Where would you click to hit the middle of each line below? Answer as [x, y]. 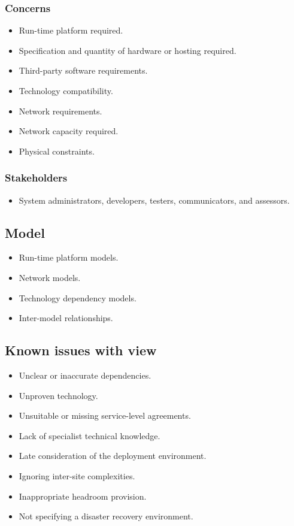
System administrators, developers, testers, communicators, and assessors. [154, 200]
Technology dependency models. [78, 297]
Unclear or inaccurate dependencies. [85, 375]
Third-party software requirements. [83, 70]
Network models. [50, 277]
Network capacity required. [69, 131]
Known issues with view [81, 350]
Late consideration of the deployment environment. [113, 456]
